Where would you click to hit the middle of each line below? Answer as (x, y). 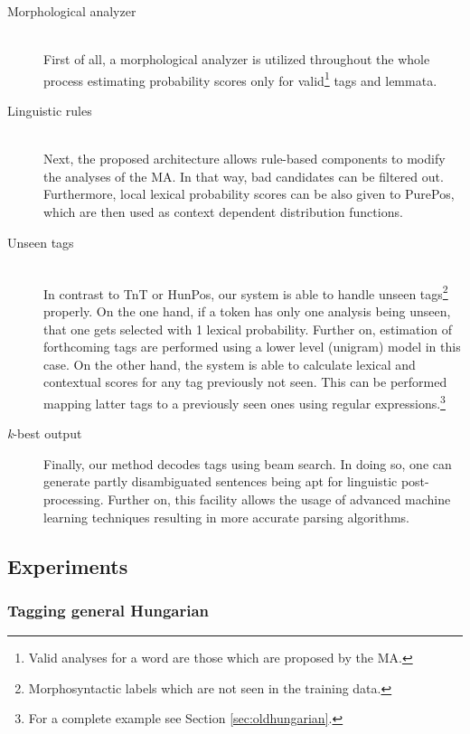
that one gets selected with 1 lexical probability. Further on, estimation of (248, 329)
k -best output (45, 433)
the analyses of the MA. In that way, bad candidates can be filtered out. (244, 176)
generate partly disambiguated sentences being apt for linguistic (221, 481)
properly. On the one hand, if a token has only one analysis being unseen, (247, 311)
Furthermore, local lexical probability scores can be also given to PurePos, (249, 194)
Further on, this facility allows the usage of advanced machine (279, 499)
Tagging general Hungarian (108, 610)
